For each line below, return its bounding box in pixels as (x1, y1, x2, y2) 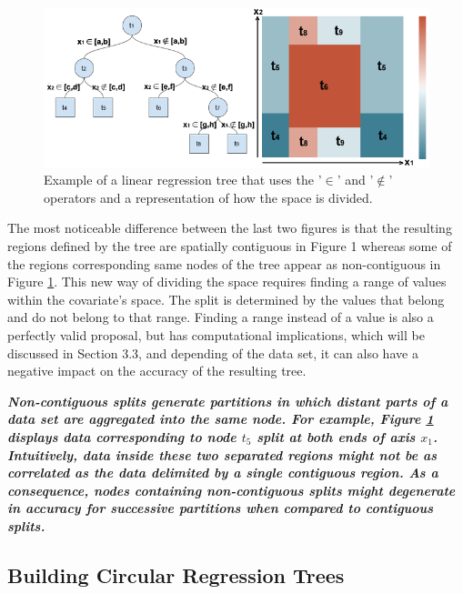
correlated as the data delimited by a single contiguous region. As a (7, 463, 438, 482)
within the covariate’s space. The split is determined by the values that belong (7, 289, 445, 308)
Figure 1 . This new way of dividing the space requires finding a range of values (7, 272, 447, 291)
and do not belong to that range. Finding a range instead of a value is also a (7, 307, 434, 327)
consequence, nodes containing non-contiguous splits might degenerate (7, 480, 456, 499)
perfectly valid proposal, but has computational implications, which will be (7, 326, 425, 344)
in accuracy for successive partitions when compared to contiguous (7, 498, 434, 518)
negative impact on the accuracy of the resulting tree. (7, 361, 307, 380)
